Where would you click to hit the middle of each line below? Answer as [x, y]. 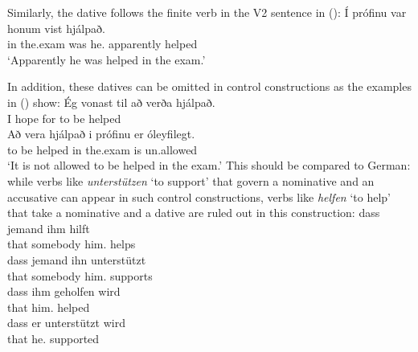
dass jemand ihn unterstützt [77, 259]
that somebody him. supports [80, 275]
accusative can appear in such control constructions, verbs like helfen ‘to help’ [199, 196]
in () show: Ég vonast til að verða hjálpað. [111, 102]
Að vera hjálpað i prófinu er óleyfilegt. [101, 134]
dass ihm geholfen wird [64, 291]
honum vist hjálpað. [56, 28]
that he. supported [53, 338]
